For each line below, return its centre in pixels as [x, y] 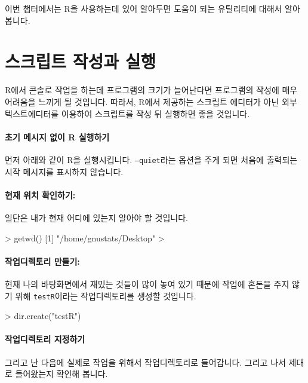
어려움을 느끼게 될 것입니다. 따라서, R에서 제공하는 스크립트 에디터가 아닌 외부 [151, 101]
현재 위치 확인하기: [40, 194]
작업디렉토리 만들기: [42, 261]
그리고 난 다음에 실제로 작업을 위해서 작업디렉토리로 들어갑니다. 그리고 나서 [145, 362]
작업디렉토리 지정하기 [45, 339]
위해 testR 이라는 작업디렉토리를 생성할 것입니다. [106, 295]
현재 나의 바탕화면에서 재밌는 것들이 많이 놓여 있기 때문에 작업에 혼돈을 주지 [147, 284]
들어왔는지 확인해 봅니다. [61, 374]
